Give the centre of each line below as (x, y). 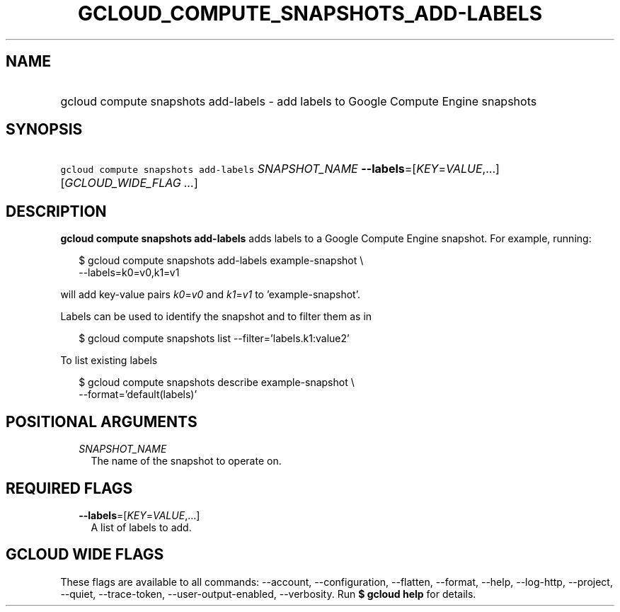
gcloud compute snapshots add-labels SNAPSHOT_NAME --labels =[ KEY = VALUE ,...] (280, 169)
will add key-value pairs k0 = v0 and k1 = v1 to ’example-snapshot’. (210, 295)
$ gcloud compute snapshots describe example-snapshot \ (217, 382)
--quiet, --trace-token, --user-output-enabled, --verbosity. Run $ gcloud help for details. (268, 594)
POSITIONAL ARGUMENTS (102, 421)
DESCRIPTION (56, 211)
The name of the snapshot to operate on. (186, 461)
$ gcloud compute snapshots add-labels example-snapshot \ (221, 261)
